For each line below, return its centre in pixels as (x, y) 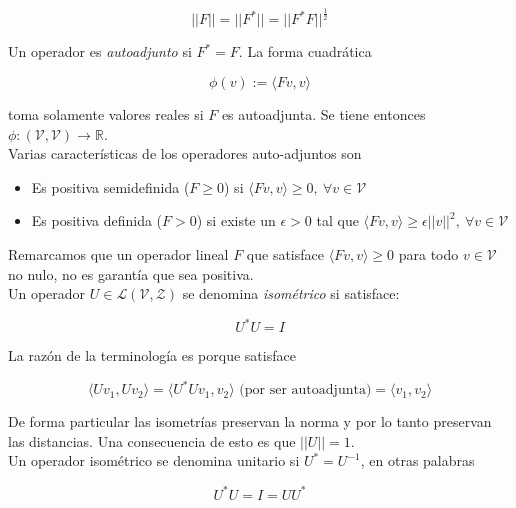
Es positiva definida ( (97, 220)
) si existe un (236, 220)
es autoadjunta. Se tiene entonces (323, 113)
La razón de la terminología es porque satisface (152, 355)
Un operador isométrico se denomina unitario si (154, 460)
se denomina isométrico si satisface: (291, 293)
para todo (428, 253)
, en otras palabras (417, 460)
